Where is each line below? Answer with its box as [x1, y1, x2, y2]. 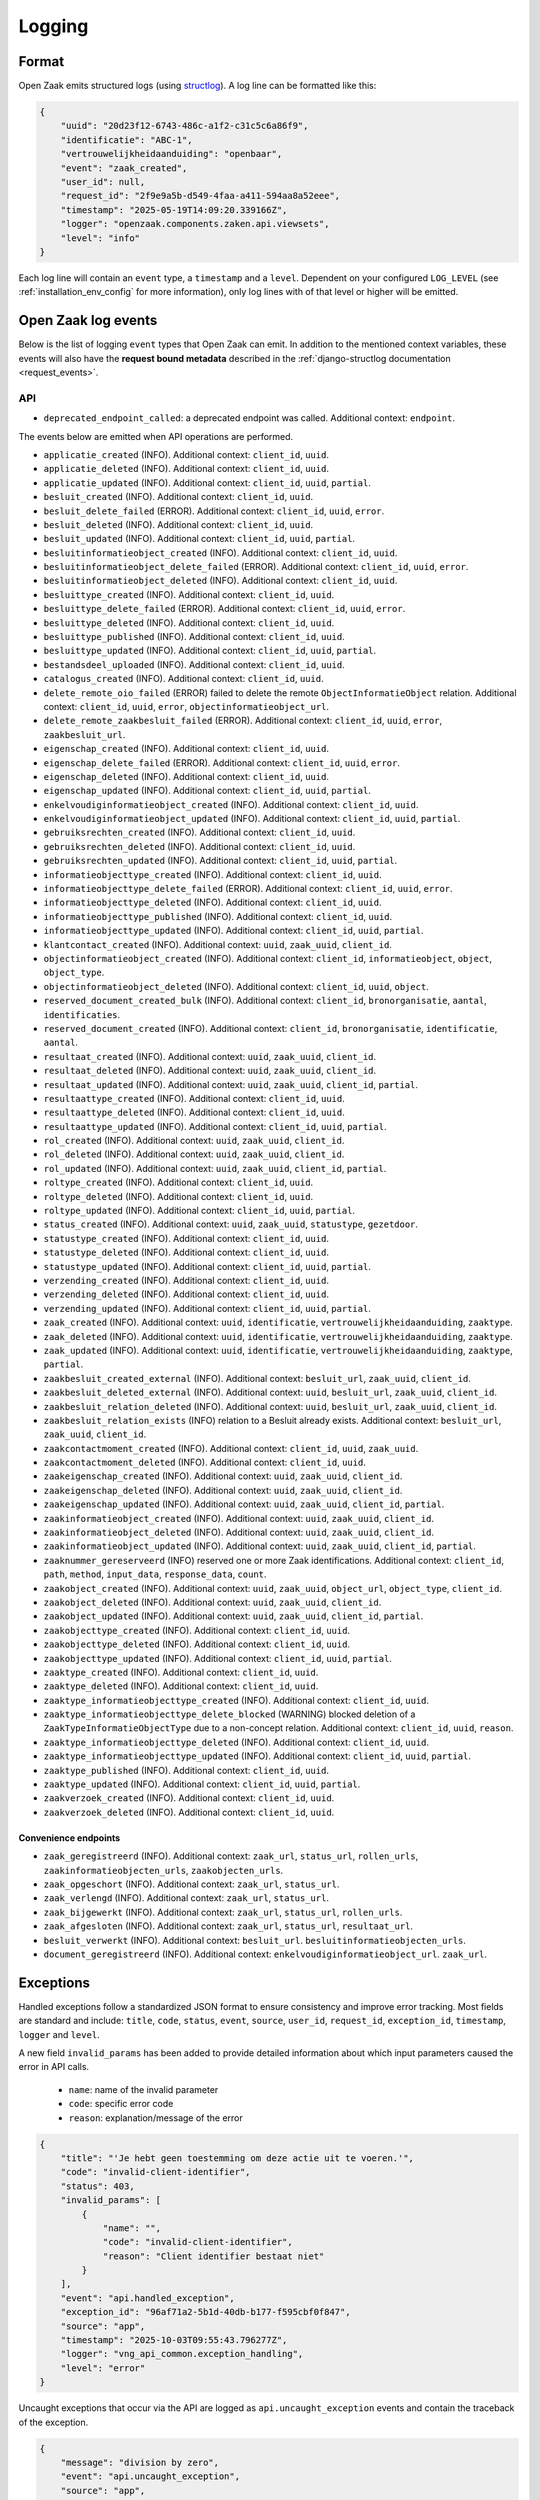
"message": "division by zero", [60, 2456, 220, 2468]
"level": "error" [60, 2362, 146, 2374]
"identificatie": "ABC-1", [60, 134, 194, 145]
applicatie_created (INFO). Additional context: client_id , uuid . [43, 448, 330, 460]
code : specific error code [68, 2098, 174, 2110]
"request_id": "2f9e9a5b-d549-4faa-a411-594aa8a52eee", [60, 190, 341, 202]
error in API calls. [18, 2061, 90, 2073]
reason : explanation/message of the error [68, 2111, 244, 2124]
